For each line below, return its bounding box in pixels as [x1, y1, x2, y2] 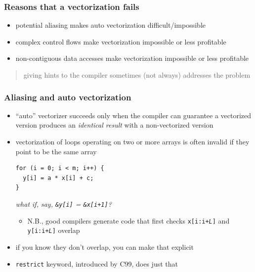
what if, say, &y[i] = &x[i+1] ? [15, 198, 112, 209]
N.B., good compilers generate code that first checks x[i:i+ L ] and [27, 215, 230, 226]
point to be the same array [15, 146, 97, 156]
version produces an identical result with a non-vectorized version [15, 120, 213, 130]
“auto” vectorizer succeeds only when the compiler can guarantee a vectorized [15, 110, 252, 120]
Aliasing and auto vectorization [4, 91, 131, 103]
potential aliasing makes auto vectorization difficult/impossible [15, 20, 206, 30]
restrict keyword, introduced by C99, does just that [15, 258, 178, 269]
